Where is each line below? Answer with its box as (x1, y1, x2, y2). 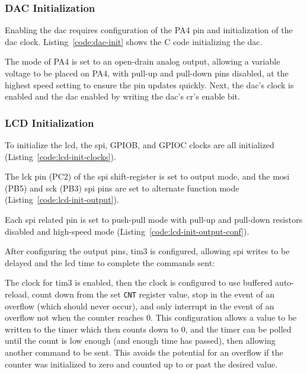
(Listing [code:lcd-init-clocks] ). (5, 150, 116, 162)
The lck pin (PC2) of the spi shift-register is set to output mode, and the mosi (5, 170, 290, 183)
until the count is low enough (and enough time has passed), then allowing (5, 334, 276, 347)
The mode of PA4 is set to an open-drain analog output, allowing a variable (5, 55, 280, 68)
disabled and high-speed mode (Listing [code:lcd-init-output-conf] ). (5, 225, 250, 237)
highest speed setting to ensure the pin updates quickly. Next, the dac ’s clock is (5, 78, 294, 91)
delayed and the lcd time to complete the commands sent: (5, 256, 215, 268)
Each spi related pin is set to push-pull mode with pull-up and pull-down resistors (5, 213, 303, 225)
